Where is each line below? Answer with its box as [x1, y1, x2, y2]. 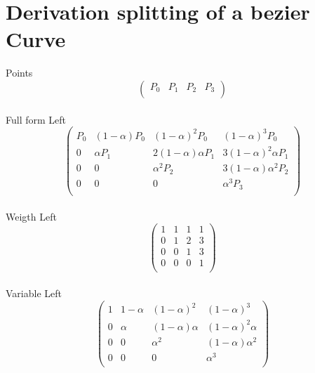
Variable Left [6, 285, 62, 300]
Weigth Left [6, 209, 57, 223]
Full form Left [6, 112, 67, 126]
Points [6, 65, 33, 80]
